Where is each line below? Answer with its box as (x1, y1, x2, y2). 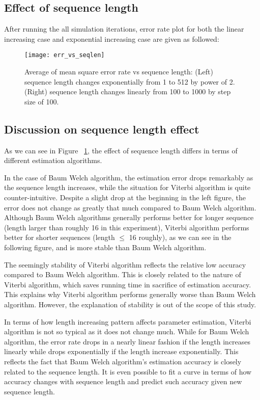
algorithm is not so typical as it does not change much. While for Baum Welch (4, 326, 249, 337)
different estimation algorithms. (4, 155, 102, 166)
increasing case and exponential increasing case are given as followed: (4, 33, 219, 44)
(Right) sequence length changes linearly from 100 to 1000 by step (24, 86, 231, 97)
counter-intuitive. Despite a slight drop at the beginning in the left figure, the (4, 192, 246, 202)
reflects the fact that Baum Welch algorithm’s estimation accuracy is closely (4, 356, 242, 366)
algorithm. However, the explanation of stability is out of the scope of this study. (4, 299, 256, 309)
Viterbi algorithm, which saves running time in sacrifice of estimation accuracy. (4, 279, 251, 289)
